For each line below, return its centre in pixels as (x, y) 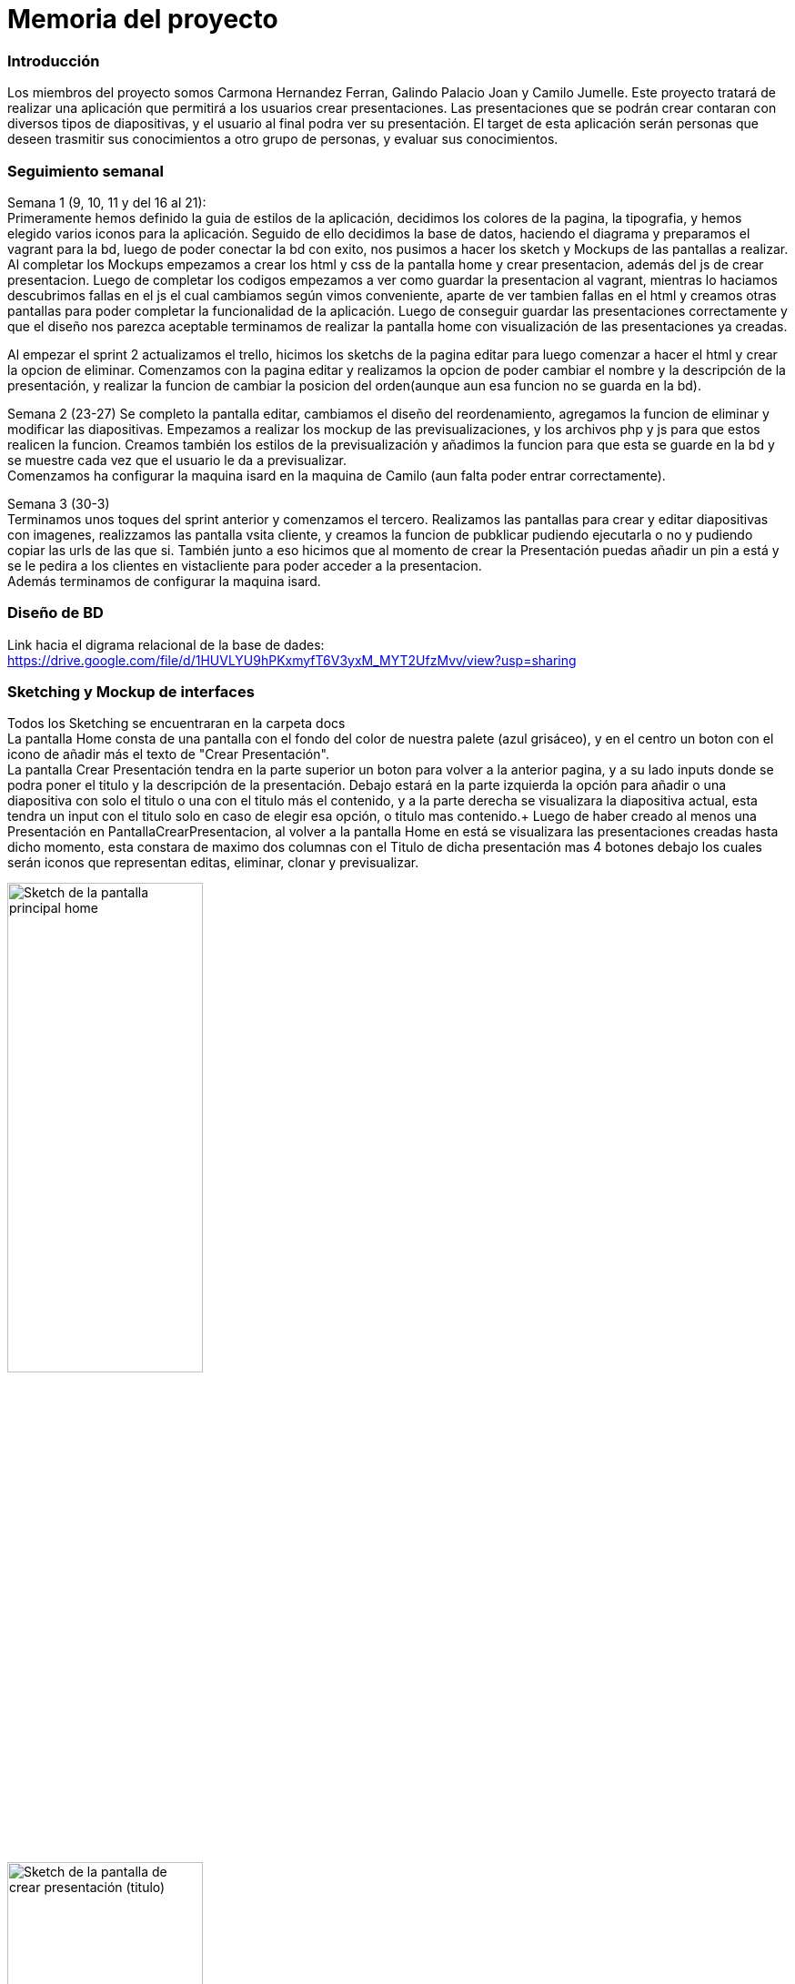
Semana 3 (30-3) (59, 503)
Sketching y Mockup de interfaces (131, 692)
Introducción (54, 61)
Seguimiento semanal (86, 171)
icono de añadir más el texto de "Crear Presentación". (168, 754)
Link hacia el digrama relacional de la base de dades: (166, 644)
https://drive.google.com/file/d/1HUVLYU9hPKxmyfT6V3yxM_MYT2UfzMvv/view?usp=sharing (292, 660)
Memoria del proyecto (143, 19)
